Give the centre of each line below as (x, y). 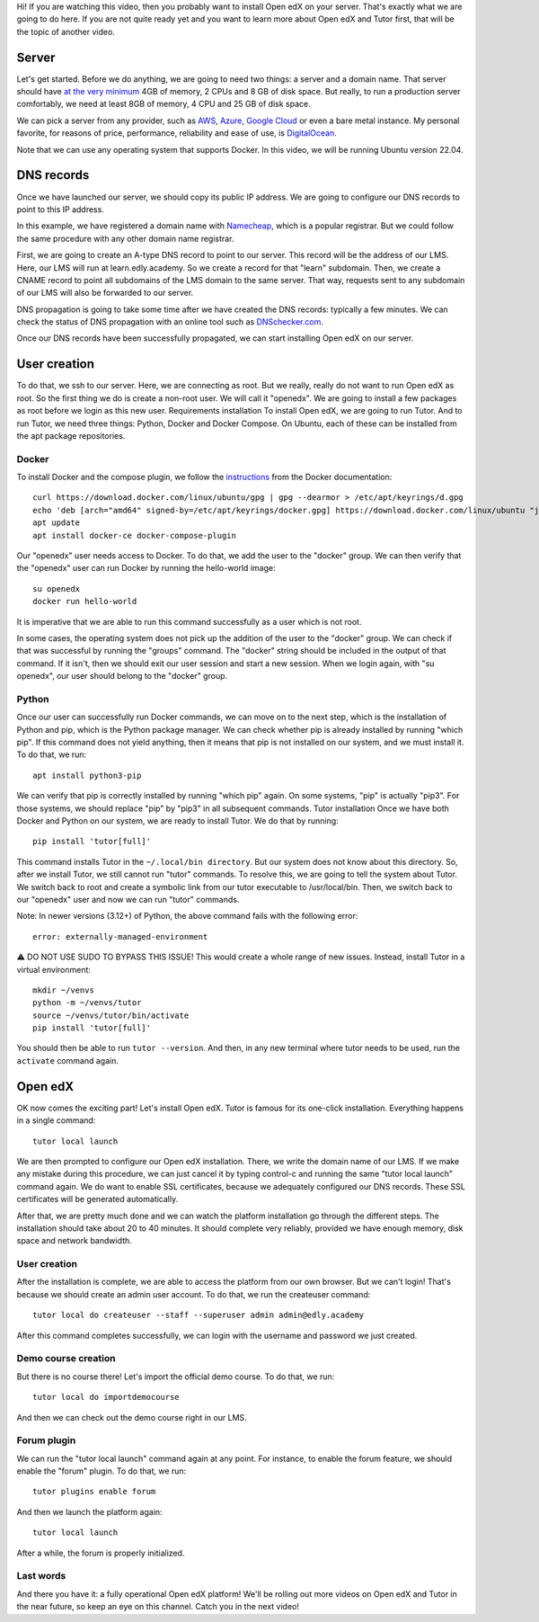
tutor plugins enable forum (94, 1492)
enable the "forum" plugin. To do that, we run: (102, 1471)
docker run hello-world (85, 602)
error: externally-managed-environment (120, 936)
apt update (57, 523)
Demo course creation (66, 1359)
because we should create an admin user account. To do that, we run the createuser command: (194, 1294)
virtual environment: (54, 969)
